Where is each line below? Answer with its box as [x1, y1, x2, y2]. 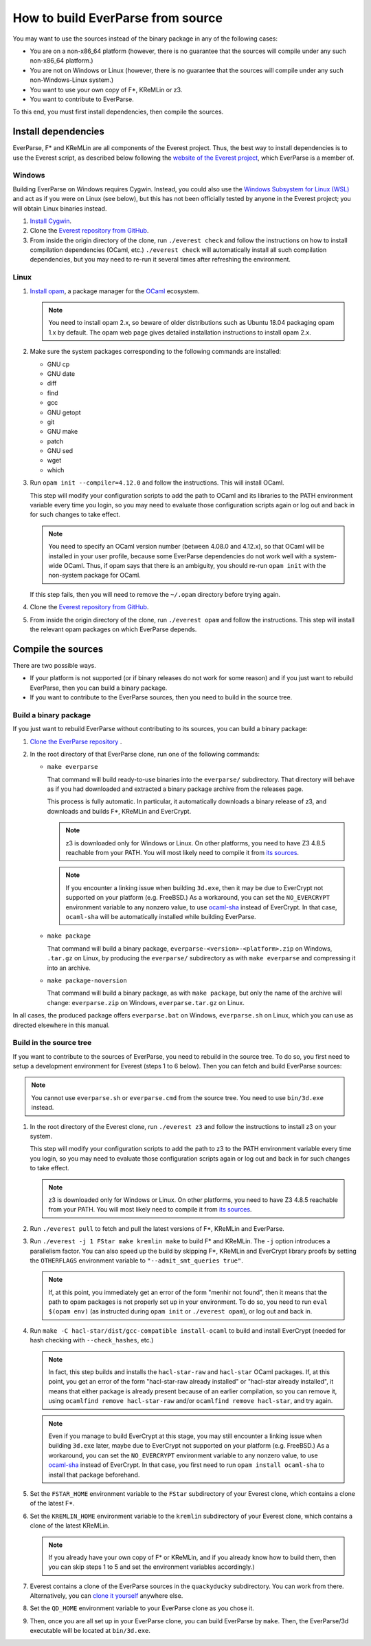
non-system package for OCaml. [48, 571, 141, 580]
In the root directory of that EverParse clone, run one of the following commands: [30, 750, 260, 758]
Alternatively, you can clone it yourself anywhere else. [30, 1592, 183, 1600]
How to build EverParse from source [12, 10, 223, 25]
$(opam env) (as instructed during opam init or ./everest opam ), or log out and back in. [48, 1307, 313, 1316]
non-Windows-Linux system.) [30, 76, 114, 84]
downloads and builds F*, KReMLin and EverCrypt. [47, 807, 192, 815]
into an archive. [47, 964, 91, 972]
